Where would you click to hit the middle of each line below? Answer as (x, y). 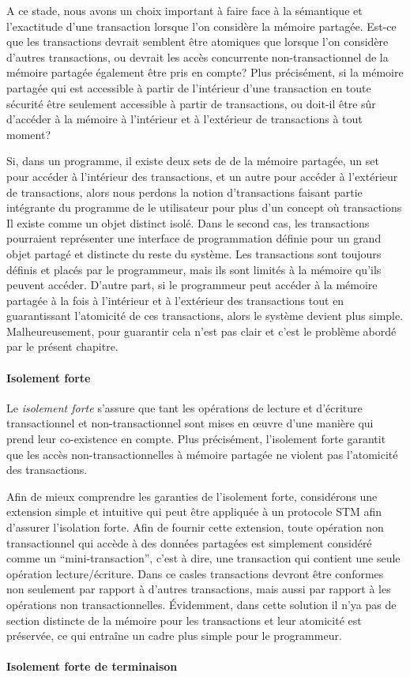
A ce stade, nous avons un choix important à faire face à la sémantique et (184, 10)
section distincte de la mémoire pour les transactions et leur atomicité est (184, 620)
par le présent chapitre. (62, 346)
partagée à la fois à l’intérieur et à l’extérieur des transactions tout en (175, 300)
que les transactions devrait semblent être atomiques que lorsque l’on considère (197, 41)
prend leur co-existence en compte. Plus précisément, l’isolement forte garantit (196, 439)
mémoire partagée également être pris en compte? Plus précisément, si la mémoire (205, 72)
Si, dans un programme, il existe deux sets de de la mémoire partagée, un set (193, 161)
